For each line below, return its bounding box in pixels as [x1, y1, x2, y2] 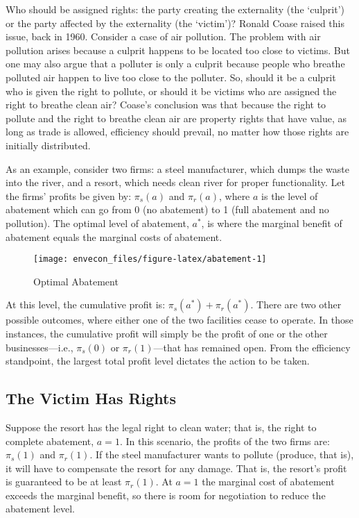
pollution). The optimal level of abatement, [6, 215, 189, 230]
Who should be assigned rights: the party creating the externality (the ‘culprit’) [6, 2, 344, 16]
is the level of [261, 188, 318, 203]
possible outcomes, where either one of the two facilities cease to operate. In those [6, 312, 353, 327]
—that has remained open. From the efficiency [153, 340, 351, 354]
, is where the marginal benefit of [201, 215, 342, 230]
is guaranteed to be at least [6, 474, 122, 489]
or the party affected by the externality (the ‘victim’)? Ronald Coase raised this [6, 15, 345, 30]
